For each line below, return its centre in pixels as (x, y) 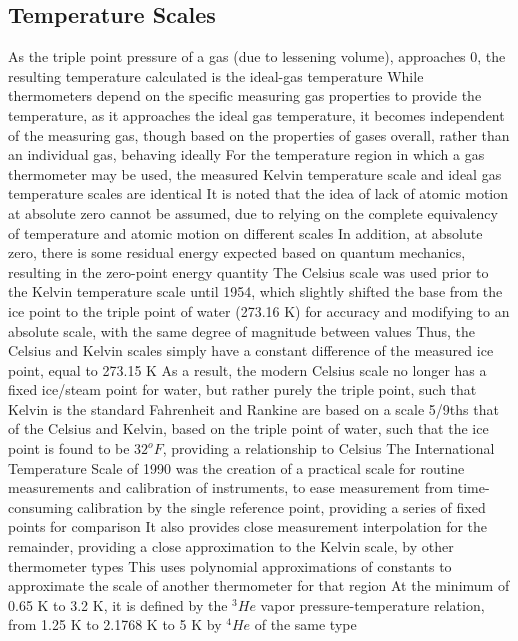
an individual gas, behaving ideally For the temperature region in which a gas (246, 154)
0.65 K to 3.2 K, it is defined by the (118, 604)
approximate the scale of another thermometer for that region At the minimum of (259, 585)
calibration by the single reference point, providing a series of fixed (281, 506)
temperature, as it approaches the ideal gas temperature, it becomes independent (256, 114)
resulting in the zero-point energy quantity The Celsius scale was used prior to (248, 271)
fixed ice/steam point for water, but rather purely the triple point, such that (242, 389)
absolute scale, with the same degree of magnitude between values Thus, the (242, 330)
